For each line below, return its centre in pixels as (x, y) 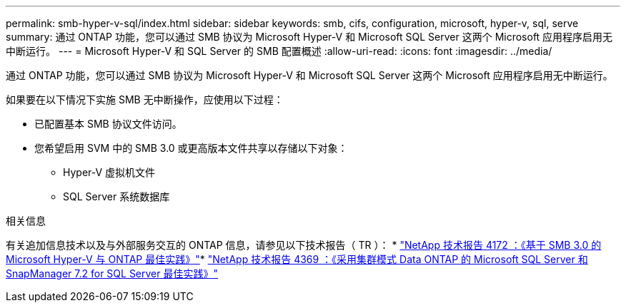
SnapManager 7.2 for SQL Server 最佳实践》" (112, 273)
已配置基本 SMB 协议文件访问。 (108, 124)
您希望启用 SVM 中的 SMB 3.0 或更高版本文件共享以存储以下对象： (191, 148)
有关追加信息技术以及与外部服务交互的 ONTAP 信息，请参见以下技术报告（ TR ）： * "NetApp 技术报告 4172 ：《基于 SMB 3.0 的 (304, 245)
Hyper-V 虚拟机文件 (109, 172)
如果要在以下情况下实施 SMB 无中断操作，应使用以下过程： (145, 99)
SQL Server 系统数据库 (116, 196)
